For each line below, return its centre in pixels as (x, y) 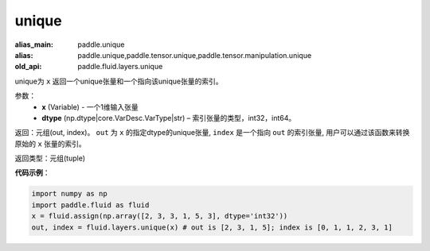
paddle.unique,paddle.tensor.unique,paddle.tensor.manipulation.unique (195, 55)
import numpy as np (69, 194)
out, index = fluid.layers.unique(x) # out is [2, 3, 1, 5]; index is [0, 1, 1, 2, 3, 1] (212, 227)
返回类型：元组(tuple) (50, 158)
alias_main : (34, 44)
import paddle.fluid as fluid (90, 205)
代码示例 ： (32, 173)
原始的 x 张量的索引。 (51, 144)
